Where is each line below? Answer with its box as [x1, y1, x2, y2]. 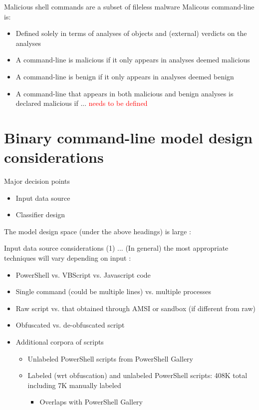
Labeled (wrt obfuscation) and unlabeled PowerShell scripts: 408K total [27, 370, 248, 381]
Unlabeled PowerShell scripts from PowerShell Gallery [27, 353, 194, 364]
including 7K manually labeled [27, 380, 121, 390]
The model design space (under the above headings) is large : [4, 226, 191, 236]
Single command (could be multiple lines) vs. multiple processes [15, 286, 212, 297]
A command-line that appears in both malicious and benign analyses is [15, 88, 234, 98]
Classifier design [15, 209, 65, 220]
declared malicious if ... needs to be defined [15, 98, 148, 108]
